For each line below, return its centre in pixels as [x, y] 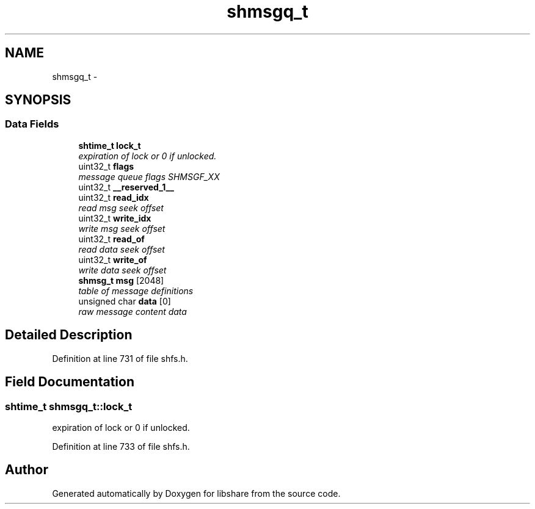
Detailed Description [69, 335]
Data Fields [32, 124]
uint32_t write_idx [115, 218]
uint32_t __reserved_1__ [126, 187]
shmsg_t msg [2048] [121, 280]
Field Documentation [70, 382]
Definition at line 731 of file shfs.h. [120, 358]
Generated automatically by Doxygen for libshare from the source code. [196, 493]
